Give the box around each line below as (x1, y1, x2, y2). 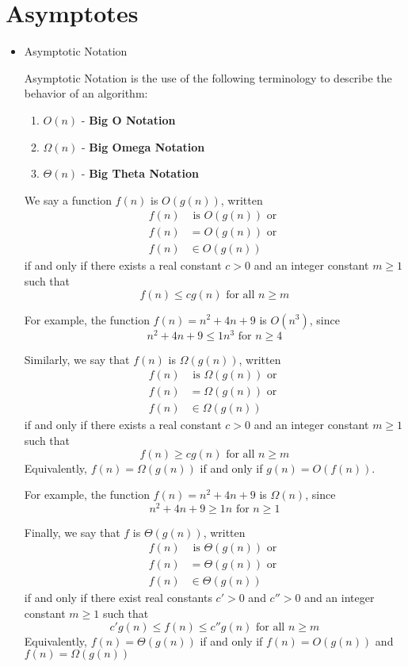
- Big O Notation (81, 111, 176, 128)
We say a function (24, 191, 112, 208)
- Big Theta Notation (81, 165, 199, 182)
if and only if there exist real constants (24, 589, 212, 606)
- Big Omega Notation (81, 138, 205, 155)
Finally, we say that (24, 523, 120, 540)
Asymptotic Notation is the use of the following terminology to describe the (24, 69, 392, 86)
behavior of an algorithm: (24, 85, 148, 102)
